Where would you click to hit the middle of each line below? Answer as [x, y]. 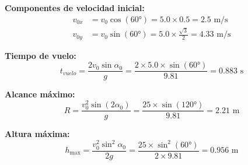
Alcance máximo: [40, 94]
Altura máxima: [37, 134]
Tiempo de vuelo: [41, 55]
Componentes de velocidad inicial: [75, 8]
